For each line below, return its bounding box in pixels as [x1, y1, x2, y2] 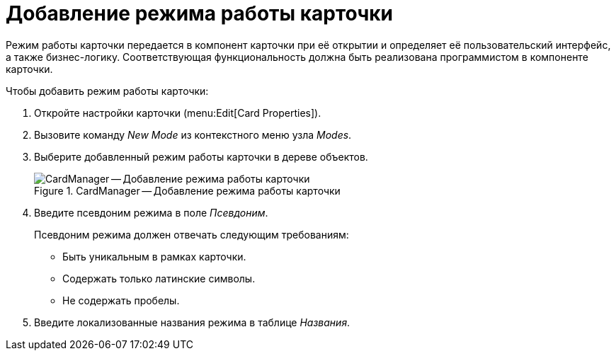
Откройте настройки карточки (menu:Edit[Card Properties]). [34, 106, 321, 119]
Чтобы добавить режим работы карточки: [6, 84, 209, 97]
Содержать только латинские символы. [62, 272, 256, 285]
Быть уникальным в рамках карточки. [62, 250, 246, 263]
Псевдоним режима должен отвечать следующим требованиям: [34, 228, 349, 241]
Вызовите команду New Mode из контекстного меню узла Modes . [34, 128, 352, 141]
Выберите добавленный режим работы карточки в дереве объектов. [34, 150, 368, 163]
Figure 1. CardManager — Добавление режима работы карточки [34, 184, 341, 197]
